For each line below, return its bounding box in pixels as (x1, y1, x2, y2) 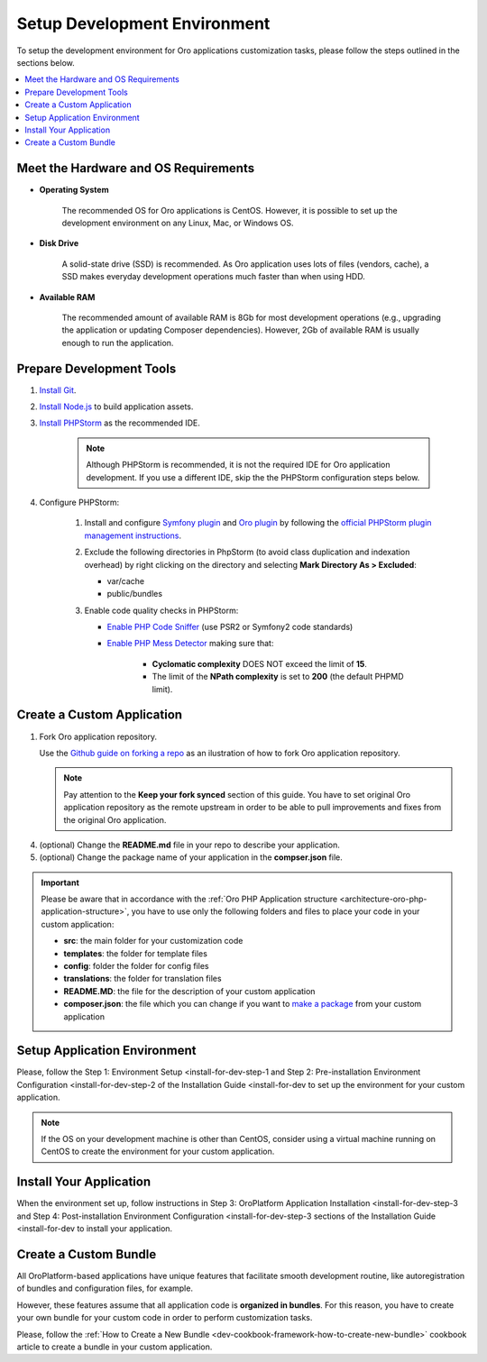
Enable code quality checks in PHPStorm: (84, 605, 239, 616)
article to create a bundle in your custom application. (16, 1341, 213, 1352)
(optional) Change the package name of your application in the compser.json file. (39, 852, 343, 863)
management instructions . (84, 530, 182, 541)
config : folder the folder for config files (63, 961, 209, 972)
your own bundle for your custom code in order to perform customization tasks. (16, 1312, 313, 1323)
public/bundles (106, 589, 162, 599)
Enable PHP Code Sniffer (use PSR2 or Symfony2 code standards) (106, 622, 354, 633)
